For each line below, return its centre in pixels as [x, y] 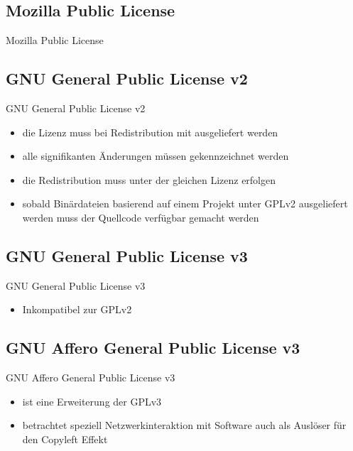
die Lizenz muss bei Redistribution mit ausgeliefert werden [150, 132]
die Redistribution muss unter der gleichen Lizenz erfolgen [149, 179]
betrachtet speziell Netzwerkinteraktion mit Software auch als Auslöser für [184, 425]
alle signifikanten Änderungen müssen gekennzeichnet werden [156, 156]
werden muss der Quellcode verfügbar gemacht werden [141, 217]
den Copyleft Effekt [65, 439]
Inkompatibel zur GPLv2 [77, 309]
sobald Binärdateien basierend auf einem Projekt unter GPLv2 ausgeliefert [185, 203]
